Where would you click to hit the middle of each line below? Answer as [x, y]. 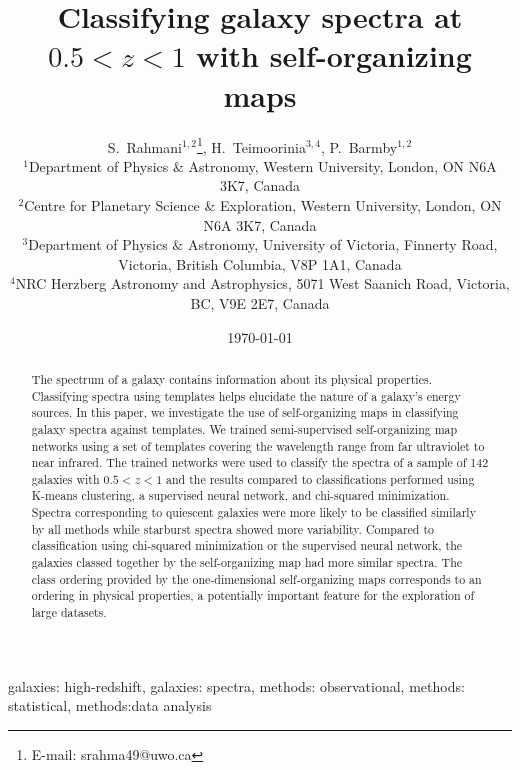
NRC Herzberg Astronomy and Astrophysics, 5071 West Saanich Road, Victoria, [262, 283]
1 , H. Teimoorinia [251, 145]
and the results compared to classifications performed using [320, 478]
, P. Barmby [359, 146]
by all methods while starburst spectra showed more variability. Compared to [232, 528]
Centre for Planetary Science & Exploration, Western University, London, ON [263, 204]
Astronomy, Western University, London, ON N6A [342, 165]
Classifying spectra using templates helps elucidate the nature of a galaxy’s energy [246, 395]
